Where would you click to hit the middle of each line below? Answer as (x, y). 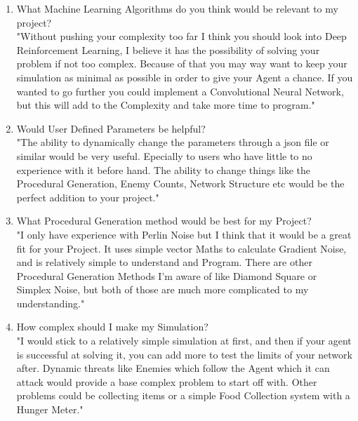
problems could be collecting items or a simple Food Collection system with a (183, 395)
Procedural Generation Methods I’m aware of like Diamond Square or (167, 275)
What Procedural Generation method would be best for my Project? (164, 221)
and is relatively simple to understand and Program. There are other (164, 262)
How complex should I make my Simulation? (112, 327)
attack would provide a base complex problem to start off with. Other (167, 381)
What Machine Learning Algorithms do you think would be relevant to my (177, 8)
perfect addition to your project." (88, 197)
